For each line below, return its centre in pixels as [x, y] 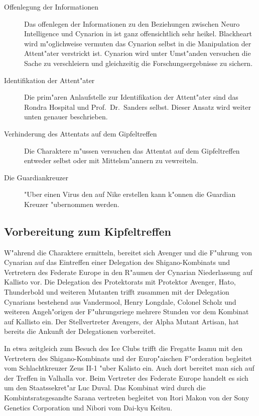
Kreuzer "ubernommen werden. [72, 204]
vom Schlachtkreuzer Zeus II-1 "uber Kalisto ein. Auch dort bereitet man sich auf [129, 368]
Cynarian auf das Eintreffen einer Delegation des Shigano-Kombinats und [117, 262]
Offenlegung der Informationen [51, 7]
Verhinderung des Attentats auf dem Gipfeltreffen [81, 133]
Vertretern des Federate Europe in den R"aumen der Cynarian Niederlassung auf [128, 272]
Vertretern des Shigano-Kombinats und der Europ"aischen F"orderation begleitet [128, 358]
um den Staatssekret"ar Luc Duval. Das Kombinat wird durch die [105, 388]
